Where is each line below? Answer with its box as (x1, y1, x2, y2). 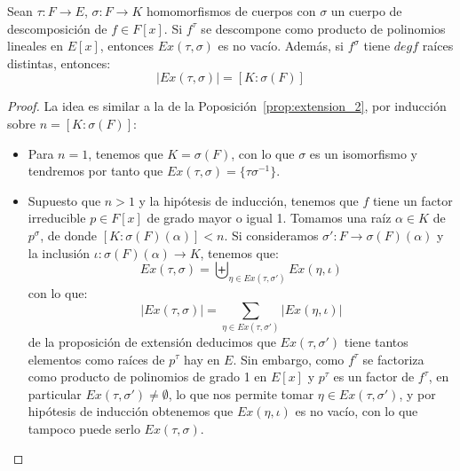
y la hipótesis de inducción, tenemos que (139, 191, 359, 209)
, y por (399, 384, 436, 403)
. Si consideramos (224, 225, 319, 244)
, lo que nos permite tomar (168, 384, 314, 403)
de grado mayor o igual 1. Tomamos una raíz (147, 208, 392, 227)
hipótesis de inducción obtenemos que (28, 402, 234, 420)
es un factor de (333, 367, 415, 386)
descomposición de (7, 19, 107, 37)
